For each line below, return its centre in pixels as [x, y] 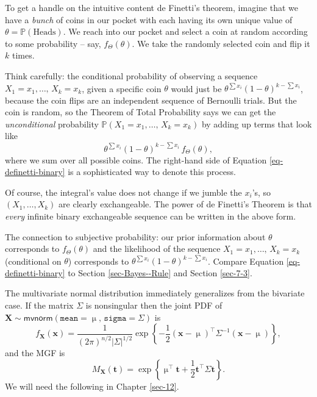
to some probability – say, [53, 43]
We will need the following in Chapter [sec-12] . [92, 386]
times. [23, 55]
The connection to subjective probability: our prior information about [135, 236]
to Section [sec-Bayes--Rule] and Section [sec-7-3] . [160, 272]
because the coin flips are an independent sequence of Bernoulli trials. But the [151, 100]
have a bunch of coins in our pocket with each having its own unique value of [149, 19]
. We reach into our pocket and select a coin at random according [185, 31]
